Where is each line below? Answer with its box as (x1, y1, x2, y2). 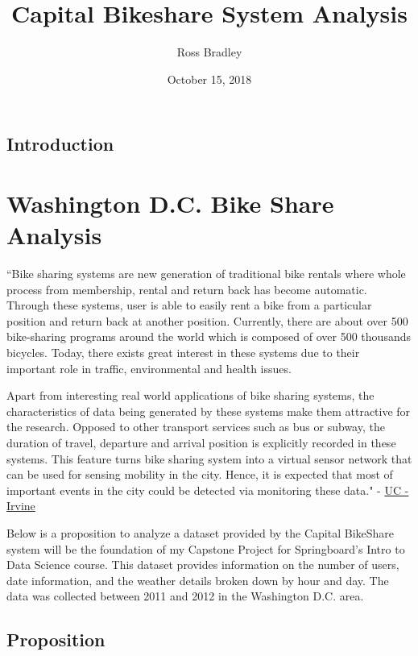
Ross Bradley (176, 44, 242, 60)
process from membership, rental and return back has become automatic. (6, 280, 367, 297)
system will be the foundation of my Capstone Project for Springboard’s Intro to (6, 540, 405, 557)
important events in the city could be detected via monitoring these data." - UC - (6, 481, 409, 498)
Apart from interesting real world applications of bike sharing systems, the (6, 387, 375, 404)
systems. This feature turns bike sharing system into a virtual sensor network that (6, 450, 412, 467)
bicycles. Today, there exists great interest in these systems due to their (6, 343, 360, 360)
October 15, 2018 (167, 70, 252, 87)
